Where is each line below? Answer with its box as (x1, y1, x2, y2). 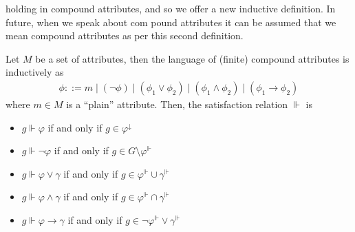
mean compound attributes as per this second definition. (6, 28, 244, 43)
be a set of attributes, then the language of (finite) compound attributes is (35, 51, 349, 65)
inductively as (6, 65, 64, 79)
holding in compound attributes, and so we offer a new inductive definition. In (6, 1, 336, 15)
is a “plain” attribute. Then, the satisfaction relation (66, 97, 288, 111)
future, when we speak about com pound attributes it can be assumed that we (6, 14, 336, 29)
